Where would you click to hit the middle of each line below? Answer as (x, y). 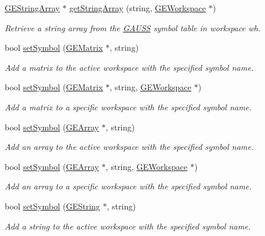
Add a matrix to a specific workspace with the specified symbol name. (128, 106)
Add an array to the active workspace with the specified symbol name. (129, 147)
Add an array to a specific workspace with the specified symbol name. (128, 186)
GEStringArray (32, 8)
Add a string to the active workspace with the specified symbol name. (128, 226)
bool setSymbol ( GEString (52, 206)
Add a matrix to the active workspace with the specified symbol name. (129, 67)
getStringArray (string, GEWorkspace (138, 8)
